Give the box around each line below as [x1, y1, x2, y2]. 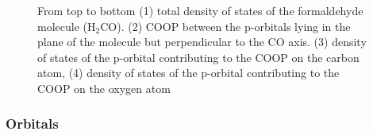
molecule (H [37, 17, 96, 34]
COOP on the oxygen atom [37, 79, 171, 96]
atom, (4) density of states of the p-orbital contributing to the [37, 64, 340, 81]
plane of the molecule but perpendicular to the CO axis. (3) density [37, 33, 367, 50]
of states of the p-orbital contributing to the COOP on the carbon [37, 48, 360, 65]
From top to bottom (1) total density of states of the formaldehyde [37, 2, 363, 18]
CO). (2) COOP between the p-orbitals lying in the [100, 17, 351, 34]
